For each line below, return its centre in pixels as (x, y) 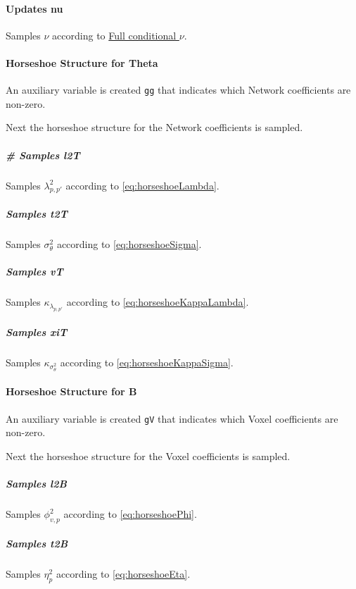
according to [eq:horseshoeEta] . (123, 574)
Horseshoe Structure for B (71, 391)
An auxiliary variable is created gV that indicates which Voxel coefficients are (172, 418)
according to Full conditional (114, 35)
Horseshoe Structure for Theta (82, 62)
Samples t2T (37, 213)
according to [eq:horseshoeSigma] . (129, 243)
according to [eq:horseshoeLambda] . (142, 185)
